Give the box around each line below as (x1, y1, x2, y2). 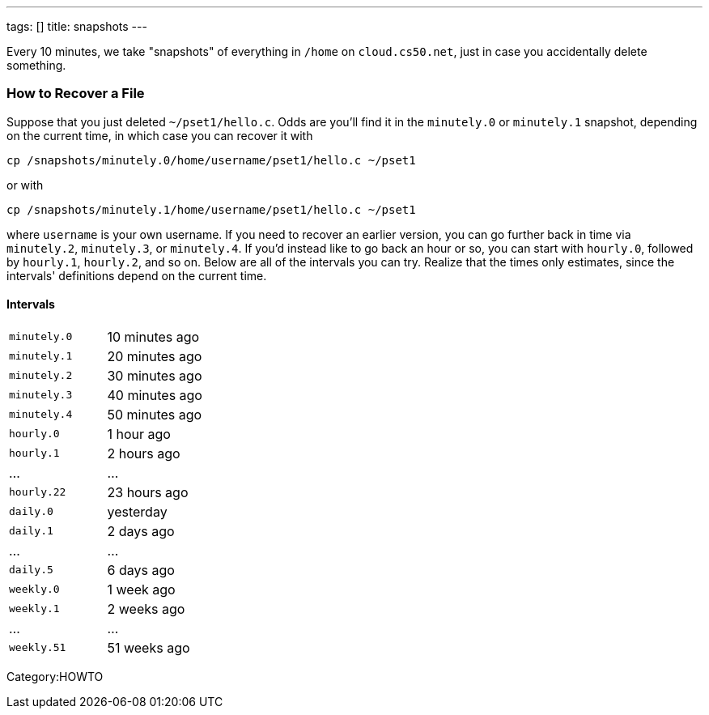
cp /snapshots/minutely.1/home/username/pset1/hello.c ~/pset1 (6, 202, 416, 216)
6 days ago (107, 561, 175, 578)
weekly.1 (9, 602, 60, 615)
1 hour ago (107, 425, 171, 442)
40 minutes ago (107, 386, 202, 403)
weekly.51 (9, 641, 66, 654)
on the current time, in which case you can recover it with (6, 128, 313, 143)
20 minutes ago (107, 347, 202, 364)
